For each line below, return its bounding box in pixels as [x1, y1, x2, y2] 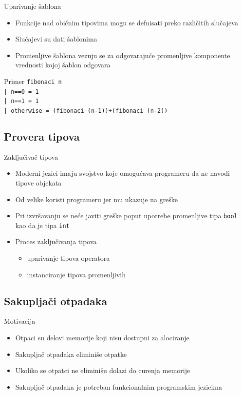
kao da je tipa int [15, 220, 70, 230]
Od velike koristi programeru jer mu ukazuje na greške [15, 194, 178, 204]
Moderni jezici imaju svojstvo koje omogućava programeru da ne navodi [15, 168, 230, 178]
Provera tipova [4, 128, 80, 144]
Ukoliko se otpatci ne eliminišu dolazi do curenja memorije [15, 365, 190, 375]
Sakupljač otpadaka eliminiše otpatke [15, 349, 127, 359]
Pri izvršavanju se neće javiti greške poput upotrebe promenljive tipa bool [15, 210, 238, 221]
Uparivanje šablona [4, 1, 61, 11]
